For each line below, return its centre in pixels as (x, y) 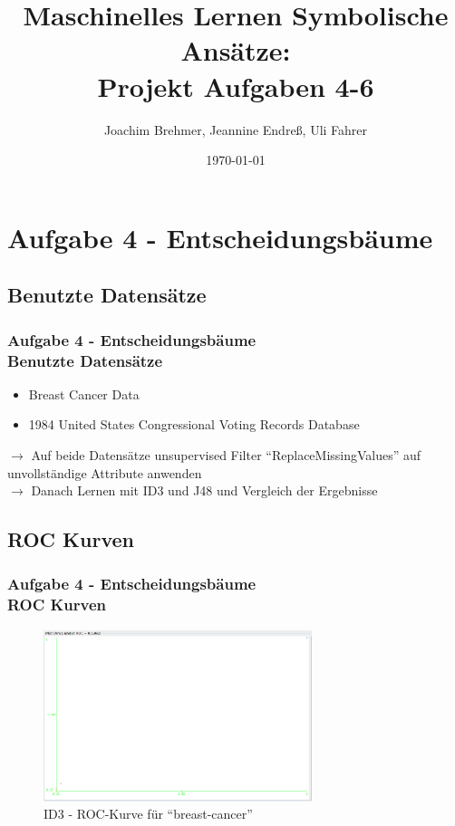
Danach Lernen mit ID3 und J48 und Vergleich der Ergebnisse (204, 490)
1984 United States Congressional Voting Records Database (194, 424)
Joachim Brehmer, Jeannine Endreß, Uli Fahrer (236, 129)
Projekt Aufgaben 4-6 (236, 86)
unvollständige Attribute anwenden (105, 472)
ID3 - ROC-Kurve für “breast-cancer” (148, 814)
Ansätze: (236, 50)
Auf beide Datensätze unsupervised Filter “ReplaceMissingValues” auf (226, 454)
